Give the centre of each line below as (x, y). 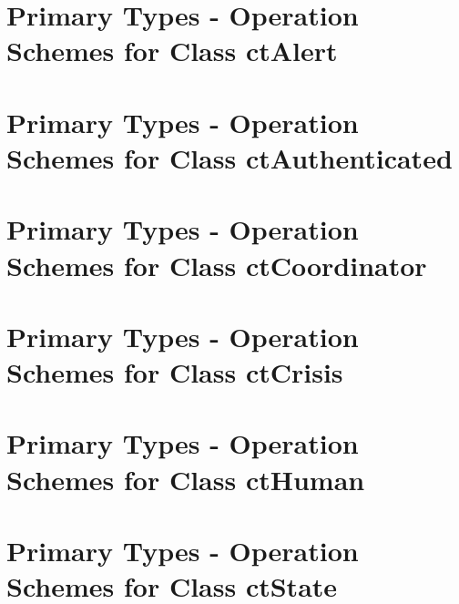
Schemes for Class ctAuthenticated (229, 157)
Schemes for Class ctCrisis (175, 372)
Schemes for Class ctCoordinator (217, 265)
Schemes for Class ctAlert (172, 51)
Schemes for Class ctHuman (186, 479)
